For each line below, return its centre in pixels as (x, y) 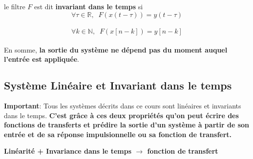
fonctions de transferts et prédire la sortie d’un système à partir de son (127, 125)
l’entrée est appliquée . (42, 59)
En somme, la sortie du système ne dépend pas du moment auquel (116, 49)
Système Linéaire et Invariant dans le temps (118, 85)
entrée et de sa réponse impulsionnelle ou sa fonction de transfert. (118, 134)
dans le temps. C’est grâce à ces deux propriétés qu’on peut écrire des (121, 115)
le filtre (15, 6)
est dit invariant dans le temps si (88, 6)
